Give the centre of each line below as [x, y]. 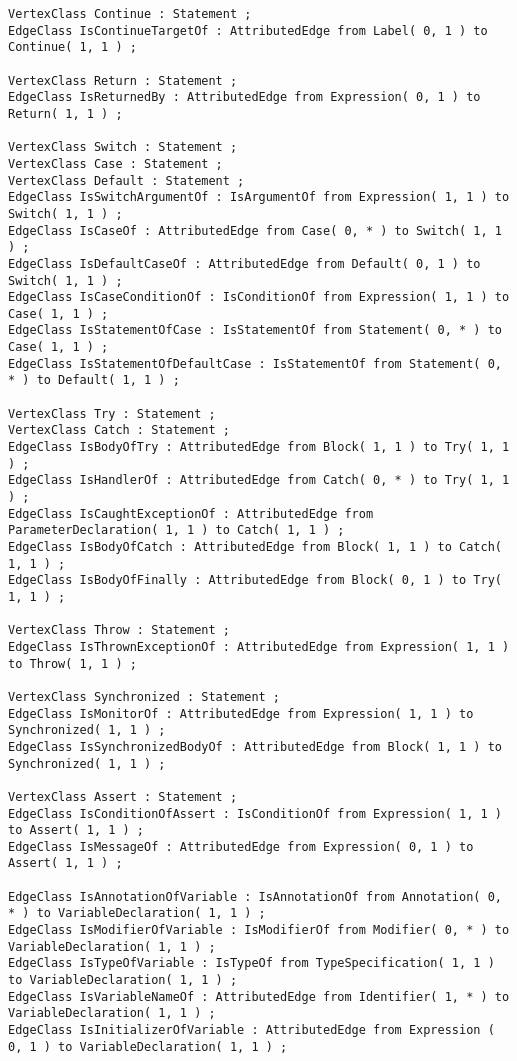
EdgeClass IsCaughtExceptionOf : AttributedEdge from [191, 513]
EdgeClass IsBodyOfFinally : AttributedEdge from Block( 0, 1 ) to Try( [255, 580]
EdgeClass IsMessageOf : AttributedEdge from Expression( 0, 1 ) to [241, 846]
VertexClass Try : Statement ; [112, 413]
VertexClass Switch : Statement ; [123, 147]
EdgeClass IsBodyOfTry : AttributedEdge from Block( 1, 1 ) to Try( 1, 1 [259, 447]
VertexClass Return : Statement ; [123, 80]
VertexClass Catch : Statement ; [119, 430]
